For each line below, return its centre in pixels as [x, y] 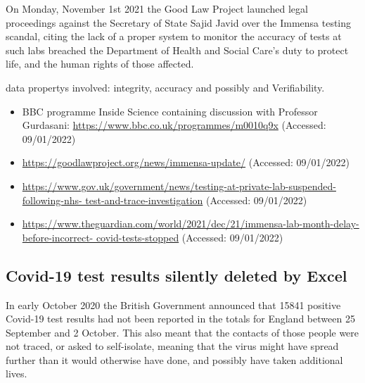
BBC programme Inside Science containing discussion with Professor [170, 111]
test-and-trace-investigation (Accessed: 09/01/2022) [196, 200]
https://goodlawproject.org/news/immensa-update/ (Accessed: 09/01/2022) [186, 162]
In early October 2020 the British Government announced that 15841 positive [173, 304]
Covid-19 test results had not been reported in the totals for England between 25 [180, 319]
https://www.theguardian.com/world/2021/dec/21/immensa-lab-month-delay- [191, 224]
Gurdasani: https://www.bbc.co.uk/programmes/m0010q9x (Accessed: [174, 125]
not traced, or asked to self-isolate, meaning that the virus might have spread [172, 346]
